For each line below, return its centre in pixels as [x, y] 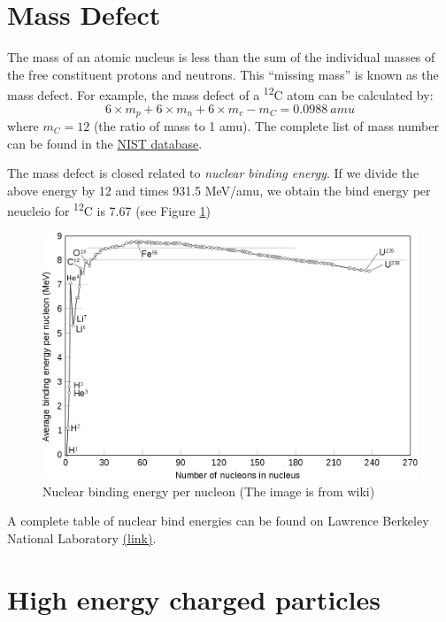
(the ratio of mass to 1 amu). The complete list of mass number [266, 126]
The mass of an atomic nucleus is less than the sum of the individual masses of [221, 57]
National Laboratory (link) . [82, 538]
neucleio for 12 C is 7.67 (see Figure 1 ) [109, 210]
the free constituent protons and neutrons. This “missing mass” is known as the [223, 74]
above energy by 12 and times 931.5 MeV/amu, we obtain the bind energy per [219, 190]
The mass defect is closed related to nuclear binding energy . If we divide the [213, 173]
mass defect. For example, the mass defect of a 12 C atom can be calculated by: [220, 93]
